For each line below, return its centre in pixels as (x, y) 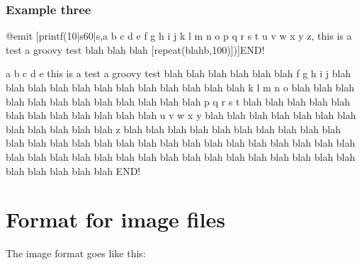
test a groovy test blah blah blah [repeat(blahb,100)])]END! (135, 49)
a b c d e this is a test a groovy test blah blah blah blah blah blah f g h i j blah (179, 73)
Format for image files (115, 219)
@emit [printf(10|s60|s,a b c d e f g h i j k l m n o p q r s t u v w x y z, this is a (179, 36)
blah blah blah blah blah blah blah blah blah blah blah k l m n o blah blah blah (180, 87)
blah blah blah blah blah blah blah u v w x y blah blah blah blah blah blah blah (181, 115)
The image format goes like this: (76, 253)
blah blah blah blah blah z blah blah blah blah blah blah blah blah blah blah (174, 129)
